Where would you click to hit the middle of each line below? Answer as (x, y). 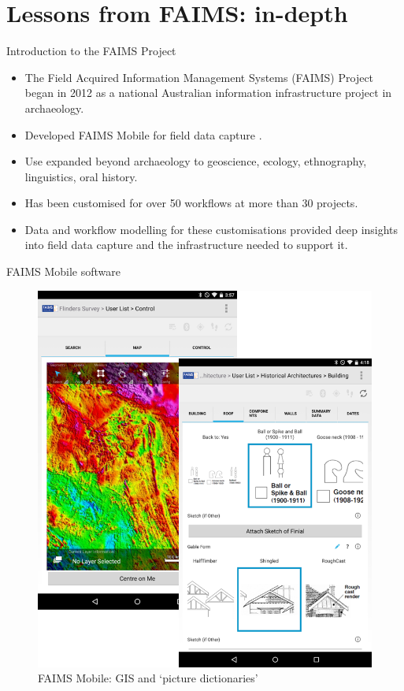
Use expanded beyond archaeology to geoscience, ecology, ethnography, (196, 161)
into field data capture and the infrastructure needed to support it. (186, 245)
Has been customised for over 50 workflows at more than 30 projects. (191, 203)
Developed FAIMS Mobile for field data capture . (143, 134)
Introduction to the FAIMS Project (91, 51)
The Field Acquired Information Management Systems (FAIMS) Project (199, 77)
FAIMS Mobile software (63, 271)
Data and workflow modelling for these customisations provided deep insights (211, 229)
